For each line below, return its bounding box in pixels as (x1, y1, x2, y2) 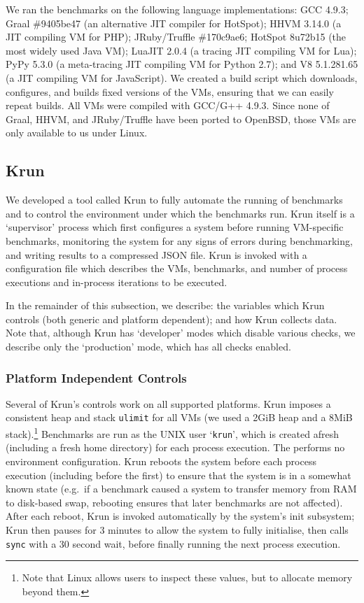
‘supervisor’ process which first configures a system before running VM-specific (6, 220, 344, 234)
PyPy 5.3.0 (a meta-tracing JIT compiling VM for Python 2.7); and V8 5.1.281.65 (6, 57, 358, 71)
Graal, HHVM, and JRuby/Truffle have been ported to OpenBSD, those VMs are (6, 111, 356, 126)
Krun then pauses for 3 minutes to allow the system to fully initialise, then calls (6, 523, 349, 537)
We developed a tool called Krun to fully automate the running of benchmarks (6, 192, 343, 207)
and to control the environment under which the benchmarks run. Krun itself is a (6, 206, 355, 220)
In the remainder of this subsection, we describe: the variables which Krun (6, 298, 325, 313)
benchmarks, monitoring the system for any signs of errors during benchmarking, (6, 233, 353, 248)
